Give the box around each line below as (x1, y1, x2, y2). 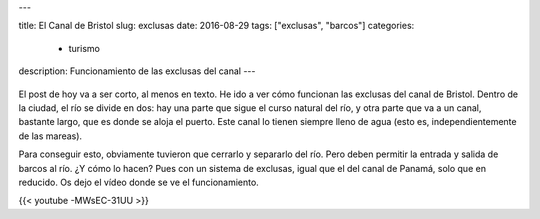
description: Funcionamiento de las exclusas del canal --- (18, 65, 256, 77)
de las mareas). (18, 130, 83, 142)
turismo (68, 42, 100, 54)
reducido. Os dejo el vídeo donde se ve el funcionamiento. (18, 176, 259, 188)
